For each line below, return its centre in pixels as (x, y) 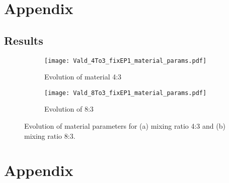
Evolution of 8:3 (69, 109)
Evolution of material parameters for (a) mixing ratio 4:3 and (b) (125, 126)
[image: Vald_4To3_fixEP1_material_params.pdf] (126, 61)
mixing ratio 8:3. (50, 135)
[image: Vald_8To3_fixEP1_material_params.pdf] (126, 93)
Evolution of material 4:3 (83, 77)
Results (24, 40)
